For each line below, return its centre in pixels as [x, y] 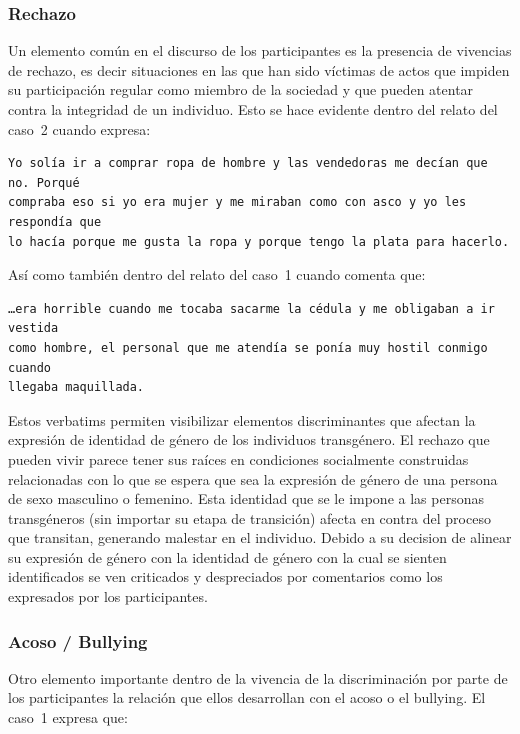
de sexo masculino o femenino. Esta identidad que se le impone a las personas [246, 498]
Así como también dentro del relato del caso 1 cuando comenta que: [217, 274]
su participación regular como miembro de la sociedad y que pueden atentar [241, 89]
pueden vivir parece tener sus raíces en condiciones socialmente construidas [238, 458]
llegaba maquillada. [76, 387]
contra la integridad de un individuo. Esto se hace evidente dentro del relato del [253, 109]
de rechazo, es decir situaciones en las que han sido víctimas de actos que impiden [259, 69]
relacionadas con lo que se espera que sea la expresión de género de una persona [253, 478]
